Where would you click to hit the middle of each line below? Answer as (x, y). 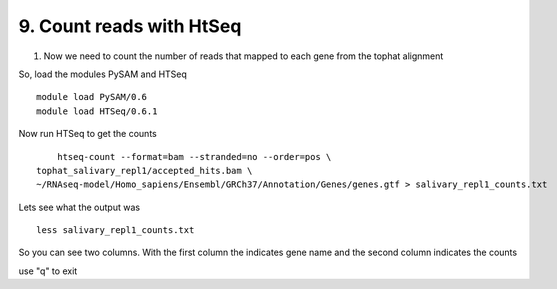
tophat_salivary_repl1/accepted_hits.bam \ (144, 170)
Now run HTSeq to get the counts (87, 134)
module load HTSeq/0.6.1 (97, 111)
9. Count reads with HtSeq (130, 26)
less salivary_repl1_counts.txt (115, 230)
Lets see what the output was (79, 207)
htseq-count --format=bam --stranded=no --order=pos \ (194, 156)
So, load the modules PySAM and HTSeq (102, 74)
